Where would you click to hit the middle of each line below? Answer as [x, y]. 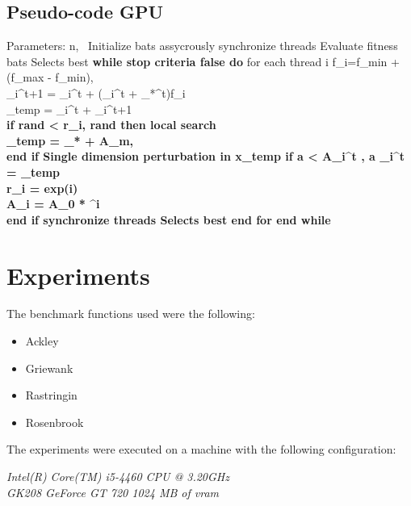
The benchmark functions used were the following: [131, 314]
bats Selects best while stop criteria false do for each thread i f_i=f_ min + [203, 61]
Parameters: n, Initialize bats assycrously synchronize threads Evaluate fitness [202, 46]
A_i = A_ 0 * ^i [53, 204]
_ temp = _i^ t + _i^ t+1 [69, 109]
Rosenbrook [55, 422]
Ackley [42, 341]
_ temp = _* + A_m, [70, 140]
